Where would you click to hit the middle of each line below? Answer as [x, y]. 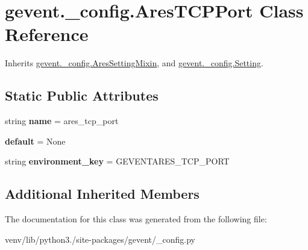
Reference [47, 34]
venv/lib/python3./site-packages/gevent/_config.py [100, 239]
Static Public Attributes [82, 95]
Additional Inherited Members [102, 194]
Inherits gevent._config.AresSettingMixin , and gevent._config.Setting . [134, 63]
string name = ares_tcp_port [62, 121]
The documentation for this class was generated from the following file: [136, 219]
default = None [35, 141]
